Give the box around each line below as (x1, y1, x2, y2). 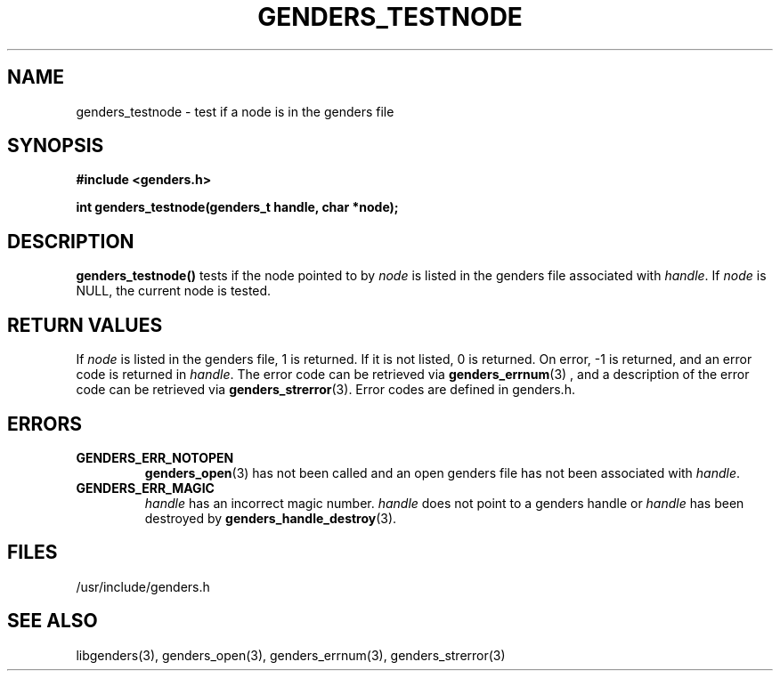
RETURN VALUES (7, 313, 163, 336)
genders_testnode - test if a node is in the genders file (76, 103, 394, 119)
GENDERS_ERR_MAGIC (76, 480, 215, 496)
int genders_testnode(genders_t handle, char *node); (76, 199, 399, 215)
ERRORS (7, 412, 83, 435)
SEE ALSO (7, 609, 98, 633)
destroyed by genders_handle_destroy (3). (144, 510, 397, 526)
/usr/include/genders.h (76, 578, 210, 594)
